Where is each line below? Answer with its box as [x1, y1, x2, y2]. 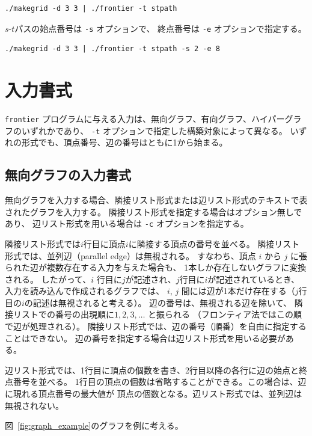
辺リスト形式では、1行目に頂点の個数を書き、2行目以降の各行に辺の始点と [5, 363, 299, 376]
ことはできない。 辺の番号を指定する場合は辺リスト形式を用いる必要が [5, 331, 286, 344]
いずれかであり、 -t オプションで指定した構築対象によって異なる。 [21, 124, 287, 137]
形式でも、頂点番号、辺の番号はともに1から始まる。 [21, 136, 228, 149]
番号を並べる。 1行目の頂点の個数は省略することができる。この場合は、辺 [13, 375, 307, 388]
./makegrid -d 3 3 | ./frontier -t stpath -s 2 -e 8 [5, 45, 220, 54]
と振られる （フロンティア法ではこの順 [148, 308, 302, 321]
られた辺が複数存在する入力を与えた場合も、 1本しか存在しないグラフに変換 [5, 261, 307, 274]
